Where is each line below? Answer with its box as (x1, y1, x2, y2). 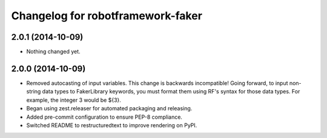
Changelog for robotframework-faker (11, 9, 203, 22)
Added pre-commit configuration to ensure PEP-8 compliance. (26, 113, 183, 121)
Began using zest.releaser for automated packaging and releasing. (26, 105, 193, 112)
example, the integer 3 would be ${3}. (26, 96, 121, 104)
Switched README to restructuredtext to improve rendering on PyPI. (26, 121, 197, 129)
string (26, 88, 41, 95)
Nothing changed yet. (26, 48, 81, 55)
